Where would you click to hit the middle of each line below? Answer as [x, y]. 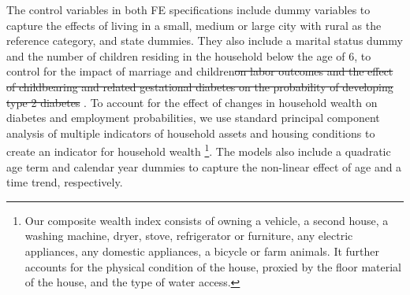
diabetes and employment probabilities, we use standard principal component [193, 118]
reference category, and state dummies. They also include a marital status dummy [205, 41]
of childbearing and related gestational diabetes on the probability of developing [200, 86]
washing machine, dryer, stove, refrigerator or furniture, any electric [189, 236]
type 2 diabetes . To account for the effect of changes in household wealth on [192, 102]
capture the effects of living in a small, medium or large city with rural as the [194, 25]
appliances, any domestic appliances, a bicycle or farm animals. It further [202, 251]
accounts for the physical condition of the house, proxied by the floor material [213, 266]
